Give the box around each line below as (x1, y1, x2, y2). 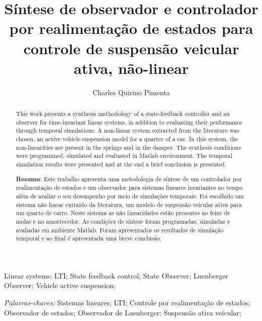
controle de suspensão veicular (23, 37, 239, 58)
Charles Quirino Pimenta (92, 87, 170, 97)
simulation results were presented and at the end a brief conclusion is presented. (16, 160, 227, 169)
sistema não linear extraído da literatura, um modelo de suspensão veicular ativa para (16, 200, 242, 209)
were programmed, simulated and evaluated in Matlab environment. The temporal (16, 151, 233, 160)
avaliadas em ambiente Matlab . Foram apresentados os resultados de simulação (16, 225, 224, 234)
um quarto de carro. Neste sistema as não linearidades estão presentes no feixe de (16, 209, 230, 217)
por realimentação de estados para (9, 18, 253, 38)
